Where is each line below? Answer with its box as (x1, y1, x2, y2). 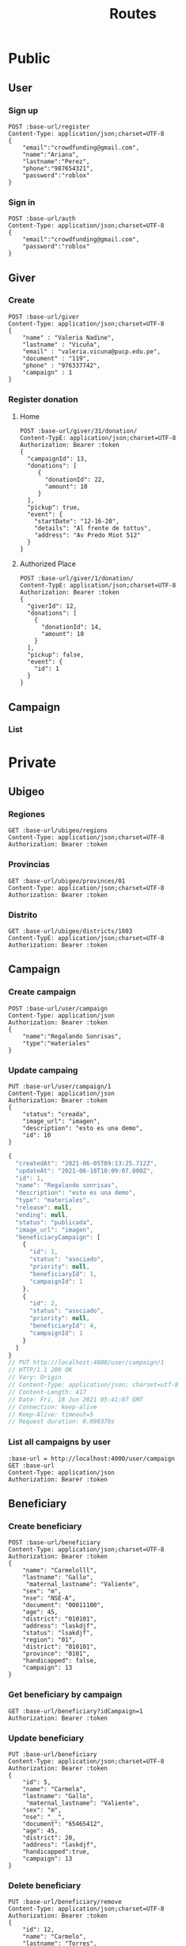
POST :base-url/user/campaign (8, 1004, 108, 1012)
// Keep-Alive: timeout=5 (8, 1410, 93, 1418)
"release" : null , (15, 1204, 73, 1212)
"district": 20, (22, 1833, 77, 1842)
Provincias (8, 859, 50, 870)
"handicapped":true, (22, 1848, 90, 1855)
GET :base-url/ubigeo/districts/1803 (8, 927, 133, 935)
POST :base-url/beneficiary (8, 1539, 101, 1547)
